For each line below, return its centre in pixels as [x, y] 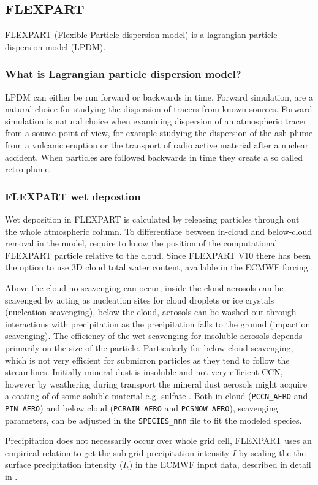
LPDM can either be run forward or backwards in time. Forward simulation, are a [159, 97]
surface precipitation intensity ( [64, 464]
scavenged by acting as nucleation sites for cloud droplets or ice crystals [140, 300]
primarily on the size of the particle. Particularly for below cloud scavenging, [149, 347]
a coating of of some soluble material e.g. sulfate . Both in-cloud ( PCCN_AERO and [157, 396]
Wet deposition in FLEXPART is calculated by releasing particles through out [152, 219]
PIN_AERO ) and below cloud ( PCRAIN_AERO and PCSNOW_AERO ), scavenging [142, 407]
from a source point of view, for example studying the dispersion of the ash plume [159, 133]
